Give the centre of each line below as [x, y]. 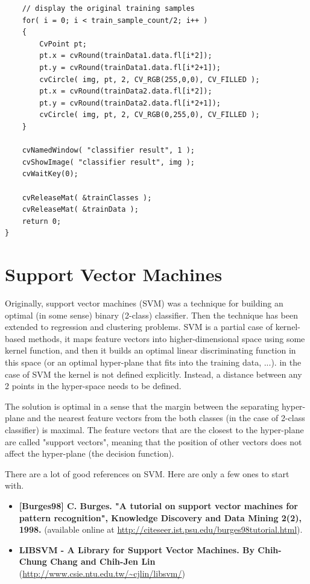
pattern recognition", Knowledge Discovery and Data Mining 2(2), [160, 517]
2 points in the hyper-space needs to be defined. [93, 386]
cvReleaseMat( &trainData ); [80, 210]
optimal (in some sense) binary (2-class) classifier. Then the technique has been [151, 315]
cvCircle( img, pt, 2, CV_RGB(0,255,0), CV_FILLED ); [150, 115]
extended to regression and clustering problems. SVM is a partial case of [139, 327]
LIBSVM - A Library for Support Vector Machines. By [137, 549]
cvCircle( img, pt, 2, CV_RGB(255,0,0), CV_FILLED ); [150, 79]
